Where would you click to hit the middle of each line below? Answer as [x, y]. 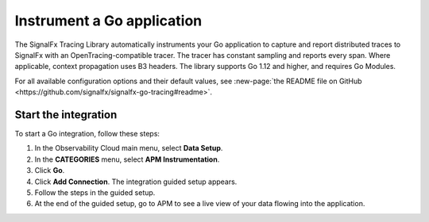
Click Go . [50, 170]
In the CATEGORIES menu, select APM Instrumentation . [127, 159]
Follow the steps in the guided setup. [95, 192]
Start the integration [66, 115]
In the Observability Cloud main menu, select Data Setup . [129, 148]
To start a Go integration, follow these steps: [87, 134]
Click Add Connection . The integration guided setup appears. [136, 182]
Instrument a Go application [108, 21]
